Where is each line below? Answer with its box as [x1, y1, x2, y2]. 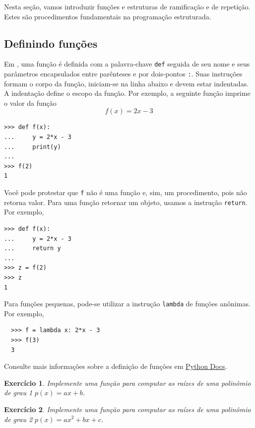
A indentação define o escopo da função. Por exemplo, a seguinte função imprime [4, 88, 251, 98]
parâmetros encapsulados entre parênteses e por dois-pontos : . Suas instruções [4, 69, 243, 79]
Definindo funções [4, 35, 98, 51]
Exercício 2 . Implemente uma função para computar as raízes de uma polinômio [4, 404, 251, 414]
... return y [4, 245, 61, 252]
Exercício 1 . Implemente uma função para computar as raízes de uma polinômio [4, 377, 251, 388]
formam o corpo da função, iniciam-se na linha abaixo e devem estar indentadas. [4, 78, 249, 88]
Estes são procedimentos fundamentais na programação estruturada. [4, 11, 211, 21]
